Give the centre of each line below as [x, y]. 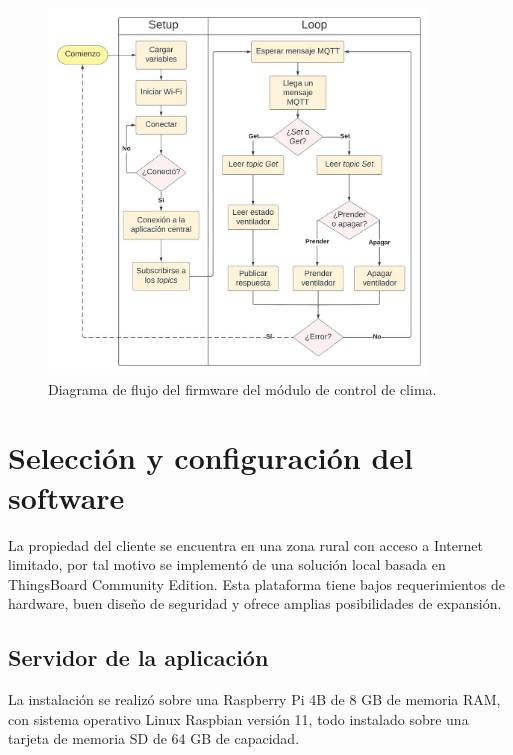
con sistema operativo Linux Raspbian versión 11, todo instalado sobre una [238, 718]
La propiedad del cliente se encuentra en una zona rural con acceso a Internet [245, 544]
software [66, 496]
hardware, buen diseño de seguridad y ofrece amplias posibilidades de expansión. [255, 603]
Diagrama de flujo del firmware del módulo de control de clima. [242, 388]
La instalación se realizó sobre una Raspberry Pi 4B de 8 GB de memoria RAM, [254, 699]
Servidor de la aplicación [138, 657]
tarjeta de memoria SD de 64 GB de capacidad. [154, 738]
